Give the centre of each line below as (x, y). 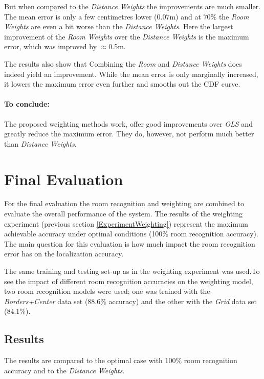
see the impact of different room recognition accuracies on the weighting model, (129, 281)
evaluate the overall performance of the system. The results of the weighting (123, 214)
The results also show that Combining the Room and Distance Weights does (123, 63)
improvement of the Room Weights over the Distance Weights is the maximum (127, 36)
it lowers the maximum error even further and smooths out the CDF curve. (122, 84)
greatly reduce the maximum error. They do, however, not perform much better (129, 134)
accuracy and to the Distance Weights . (64, 370)
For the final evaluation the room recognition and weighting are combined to (124, 203)
